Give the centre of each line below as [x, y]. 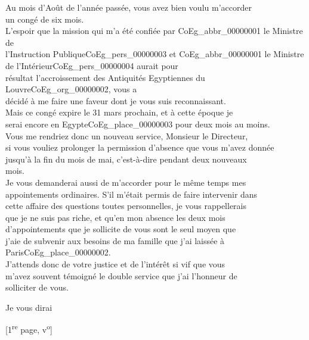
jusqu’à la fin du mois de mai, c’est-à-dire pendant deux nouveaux [126, 159]
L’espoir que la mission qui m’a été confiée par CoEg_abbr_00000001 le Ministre [154, 31]
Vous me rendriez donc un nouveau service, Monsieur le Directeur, [127, 135]
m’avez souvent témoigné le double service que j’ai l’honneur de [121, 275]
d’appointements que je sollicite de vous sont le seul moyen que [121, 229]
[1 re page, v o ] [29, 329]
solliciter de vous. [37, 287]
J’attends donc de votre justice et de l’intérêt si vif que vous [115, 264]
